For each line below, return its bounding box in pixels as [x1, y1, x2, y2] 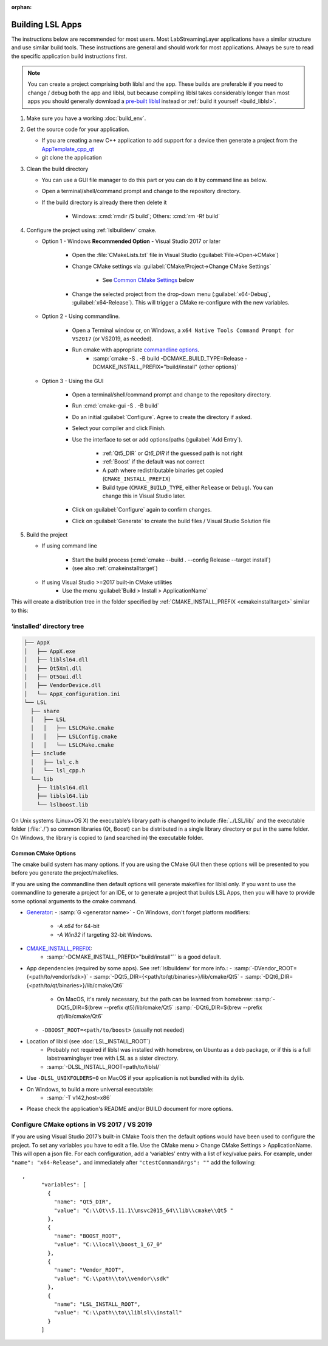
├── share [30, 707, 60, 714]
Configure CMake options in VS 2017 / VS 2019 [11, 1121, 152, 1129]
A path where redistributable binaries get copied [102, 467, 224, 474]
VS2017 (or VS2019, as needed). [72, 335, 154, 342]
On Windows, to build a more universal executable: [26, 1085, 154, 1093]
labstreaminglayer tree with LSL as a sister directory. [47, 1054, 179, 1062]
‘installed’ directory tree [11, 622, 84, 630]
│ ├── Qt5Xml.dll [24, 664, 82, 672]
